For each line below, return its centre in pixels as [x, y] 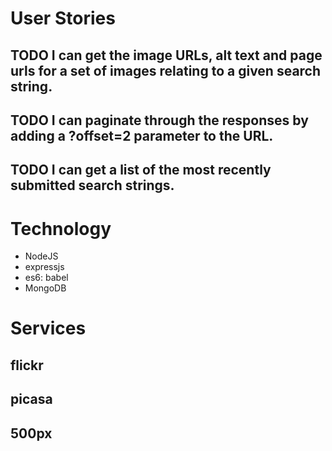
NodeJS [41, 256]
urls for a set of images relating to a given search [166, 70]
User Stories [63, 18]
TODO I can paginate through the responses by [159, 120]
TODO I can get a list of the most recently [141, 170]
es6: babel [46, 278]
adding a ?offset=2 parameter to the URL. [142, 135]
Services [48, 328]
